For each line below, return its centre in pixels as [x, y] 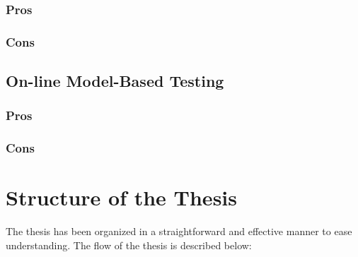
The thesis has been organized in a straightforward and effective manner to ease [179, 231]
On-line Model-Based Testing [115, 81]
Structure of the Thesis [121, 197]
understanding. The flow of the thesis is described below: [129, 245]
